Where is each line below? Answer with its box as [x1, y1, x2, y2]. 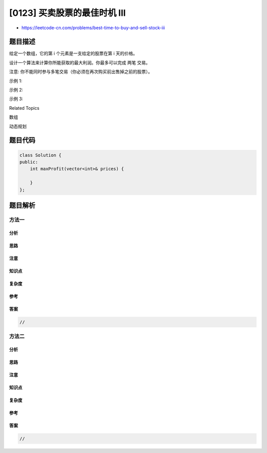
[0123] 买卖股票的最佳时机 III [9, 7, 126, 18]
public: [19, 159, 38, 165]
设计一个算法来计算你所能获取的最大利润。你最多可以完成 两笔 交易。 [9, 59, 150, 65]
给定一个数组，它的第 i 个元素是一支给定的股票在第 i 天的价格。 [9, 50, 138, 56]
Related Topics [9, 105, 40, 111]
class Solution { [19, 152, 62, 158]
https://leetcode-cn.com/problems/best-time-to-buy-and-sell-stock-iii [21, 25, 165, 31]
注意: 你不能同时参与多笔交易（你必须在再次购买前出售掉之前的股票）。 [9, 69, 153, 75]
